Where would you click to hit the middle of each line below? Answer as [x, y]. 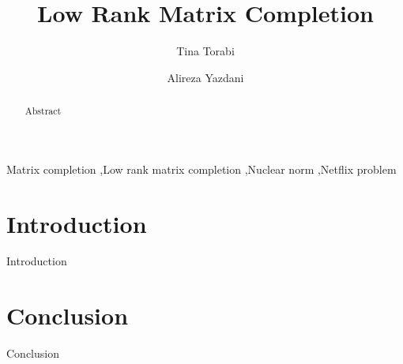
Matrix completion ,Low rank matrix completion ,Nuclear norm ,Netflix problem [201, 169]
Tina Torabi [205, 51]
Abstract [43, 111]
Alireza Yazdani [205, 77]
